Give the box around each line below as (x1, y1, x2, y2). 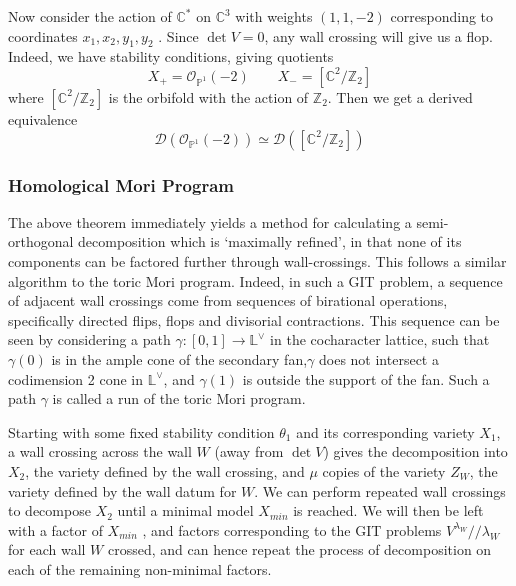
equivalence (8, 108, 78, 129)
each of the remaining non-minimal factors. (8, 558, 272, 579)
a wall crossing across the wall (8, 441, 192, 462)
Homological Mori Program (8, 172, 234, 197)
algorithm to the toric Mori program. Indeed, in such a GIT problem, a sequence (8, 270, 503, 291)
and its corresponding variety (296, 421, 475, 442)
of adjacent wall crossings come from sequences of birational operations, (8, 290, 448, 311)
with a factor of (8, 519, 103, 540)
